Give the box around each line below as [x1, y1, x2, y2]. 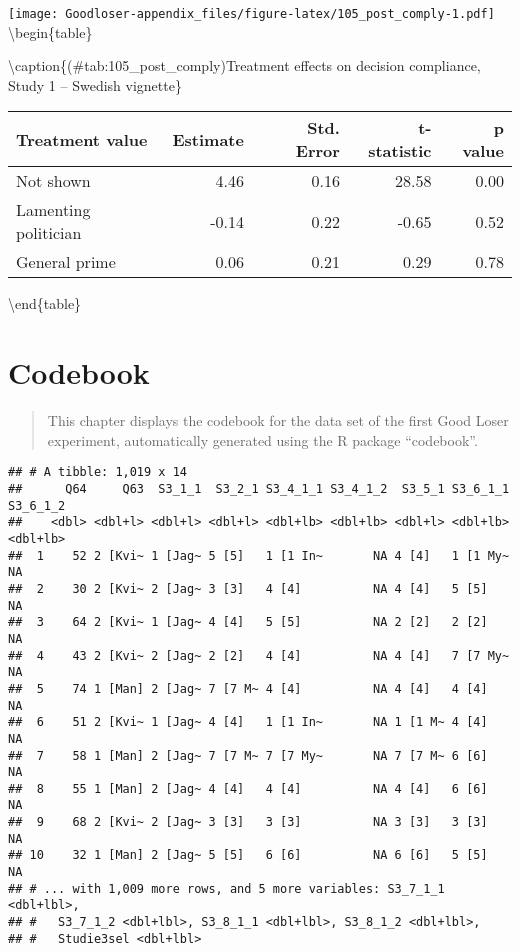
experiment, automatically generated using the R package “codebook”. [47, 429, 478, 450]
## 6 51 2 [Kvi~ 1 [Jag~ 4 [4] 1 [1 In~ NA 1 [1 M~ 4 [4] [8, 715, 488, 730]
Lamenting [16, 198, 91, 222]
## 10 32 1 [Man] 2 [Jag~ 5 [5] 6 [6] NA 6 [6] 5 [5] [8, 848, 488, 863]
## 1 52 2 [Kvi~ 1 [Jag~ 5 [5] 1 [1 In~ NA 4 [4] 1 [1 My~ [8, 548, 510, 563]
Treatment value [16, 127, 148, 151]
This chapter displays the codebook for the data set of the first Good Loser [47, 410, 509, 431]
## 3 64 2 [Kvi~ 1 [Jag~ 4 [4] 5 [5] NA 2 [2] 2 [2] [8, 615, 488, 630]
